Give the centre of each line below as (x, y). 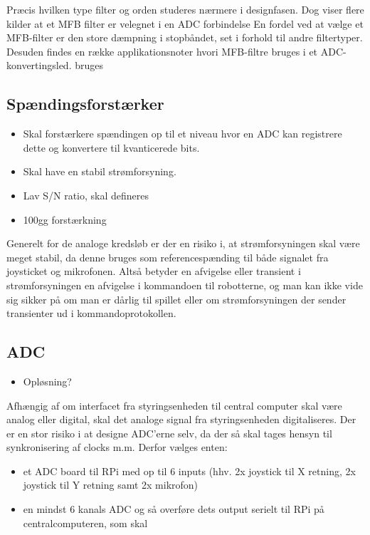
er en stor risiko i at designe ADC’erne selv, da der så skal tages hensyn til (169, 433)
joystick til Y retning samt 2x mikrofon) (111, 485)
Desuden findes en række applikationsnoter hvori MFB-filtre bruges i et (162, 51)
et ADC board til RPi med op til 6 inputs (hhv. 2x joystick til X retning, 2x (189, 471)
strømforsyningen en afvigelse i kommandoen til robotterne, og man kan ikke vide (185, 285)
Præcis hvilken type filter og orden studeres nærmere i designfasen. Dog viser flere (185, 9)
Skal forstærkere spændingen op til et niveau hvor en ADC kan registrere (183, 134)
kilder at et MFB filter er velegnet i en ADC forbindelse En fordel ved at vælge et (185, 23)
